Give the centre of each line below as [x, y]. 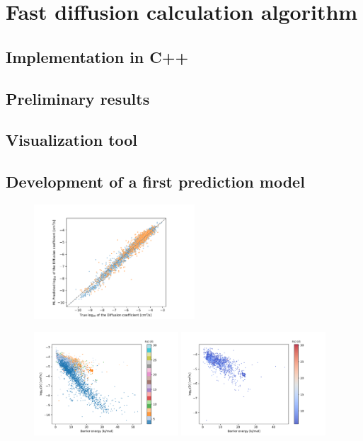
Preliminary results [78, 98]
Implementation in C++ [97, 56]
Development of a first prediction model [155, 182]
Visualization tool [72, 140]
